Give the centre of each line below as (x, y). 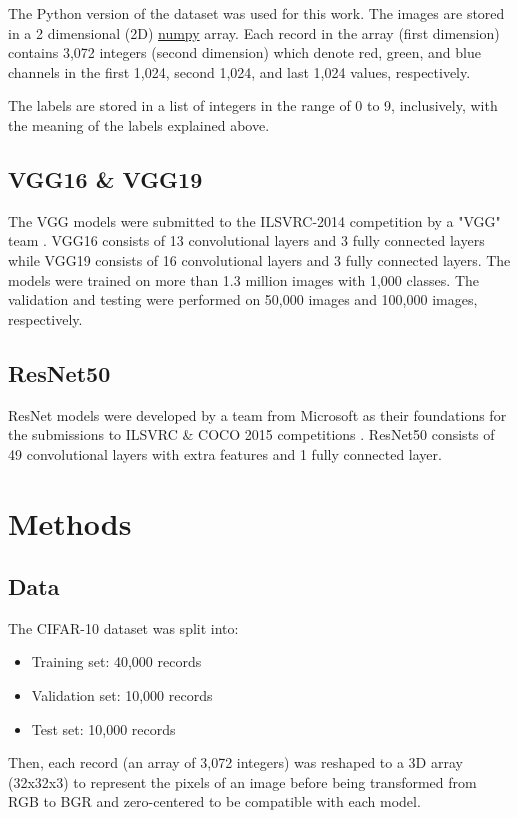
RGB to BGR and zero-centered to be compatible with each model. (214, 801)
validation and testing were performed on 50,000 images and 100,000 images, (243, 299)
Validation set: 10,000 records (122, 695)
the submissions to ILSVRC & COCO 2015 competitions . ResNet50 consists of (251, 434)
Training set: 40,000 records (116, 661)
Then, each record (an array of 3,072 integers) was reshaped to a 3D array (235, 762)
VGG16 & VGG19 (105, 178)
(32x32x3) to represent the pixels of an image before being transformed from (242, 781)
